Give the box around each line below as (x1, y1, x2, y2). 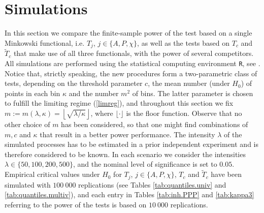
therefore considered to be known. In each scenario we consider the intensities (5, 148, 246, 159)
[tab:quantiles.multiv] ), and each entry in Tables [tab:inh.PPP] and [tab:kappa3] (5, 189, 254, 200)
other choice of (5, 119, 50, 130)
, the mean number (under (148, 78, 230, 88)
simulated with (5, 179, 51, 190)
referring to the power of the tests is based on (5, 199, 147, 209)
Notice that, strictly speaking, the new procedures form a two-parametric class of (5, 68, 257, 78)
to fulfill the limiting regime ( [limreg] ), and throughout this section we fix (5, 98, 234, 108)
